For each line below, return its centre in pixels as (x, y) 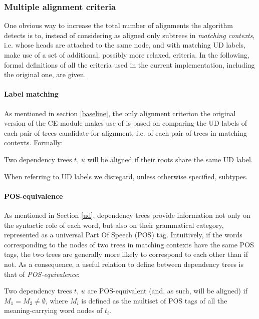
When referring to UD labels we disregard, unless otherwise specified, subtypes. (126, 176)
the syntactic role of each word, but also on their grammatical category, (114, 225)
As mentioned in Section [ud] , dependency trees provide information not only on (127, 215)
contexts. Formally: (34, 142)
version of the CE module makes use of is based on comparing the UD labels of (126, 123)
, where (57, 300)
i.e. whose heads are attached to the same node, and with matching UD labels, (125, 45)
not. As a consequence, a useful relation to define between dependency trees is (124, 264)
